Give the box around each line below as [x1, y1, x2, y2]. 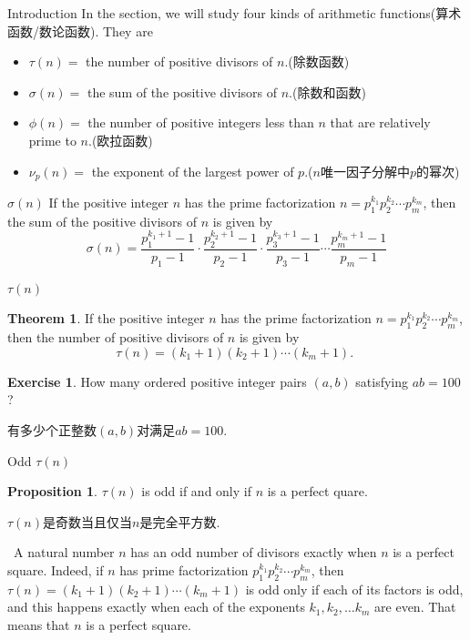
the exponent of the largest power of [91, 161, 294, 180]
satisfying [355, 371, 409, 391]
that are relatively [330, 113, 431, 132]
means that [7, 615, 70, 634]
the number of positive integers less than [87, 113, 314, 132]
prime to [28, 130, 77, 149]
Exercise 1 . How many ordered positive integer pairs [7, 371, 307, 391]
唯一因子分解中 [320, 161, 410, 180]
